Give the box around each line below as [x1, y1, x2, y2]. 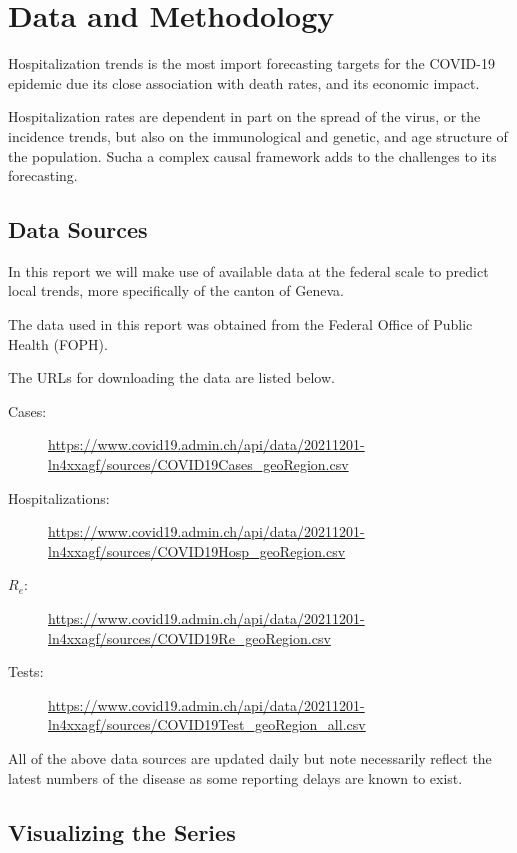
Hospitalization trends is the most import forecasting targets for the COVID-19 [8, 53, 495, 74]
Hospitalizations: [8, 487, 110, 508]
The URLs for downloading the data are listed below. [8, 367, 335, 388]
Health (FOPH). [8, 333, 108, 354]
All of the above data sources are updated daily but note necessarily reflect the [8, 747, 492, 768]
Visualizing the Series [8, 816, 236, 847]
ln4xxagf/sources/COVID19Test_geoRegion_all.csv [48, 714, 366, 735]
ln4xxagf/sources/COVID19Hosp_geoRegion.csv [48, 540, 346, 561]
